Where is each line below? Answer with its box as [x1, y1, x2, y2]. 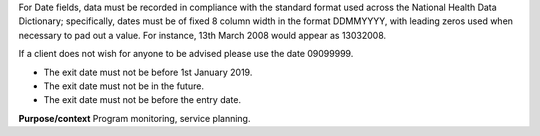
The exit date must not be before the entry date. [43, 94, 242, 106]
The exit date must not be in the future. [43, 80, 205, 92]
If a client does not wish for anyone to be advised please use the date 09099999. [18, 48, 354, 60]
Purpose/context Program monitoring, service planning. [18, 112, 251, 124]
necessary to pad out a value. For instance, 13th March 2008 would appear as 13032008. [18, 29, 387, 41]
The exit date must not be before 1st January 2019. [43, 66, 253, 78]
